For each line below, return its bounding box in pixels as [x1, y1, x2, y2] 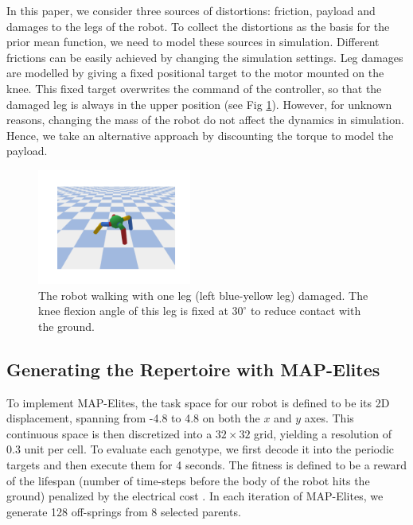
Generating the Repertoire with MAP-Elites [6, 356, 380, 381]
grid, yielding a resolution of [254, 425, 392, 441]
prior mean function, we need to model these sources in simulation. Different [6, 33, 380, 50]
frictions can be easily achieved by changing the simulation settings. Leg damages [6, 49, 403, 65]
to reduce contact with [251, 302, 361, 319]
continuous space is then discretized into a [6, 425, 212, 441]
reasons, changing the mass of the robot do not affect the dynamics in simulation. [6, 111, 404, 128]
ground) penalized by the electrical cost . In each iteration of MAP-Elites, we [6, 488, 384, 504]
